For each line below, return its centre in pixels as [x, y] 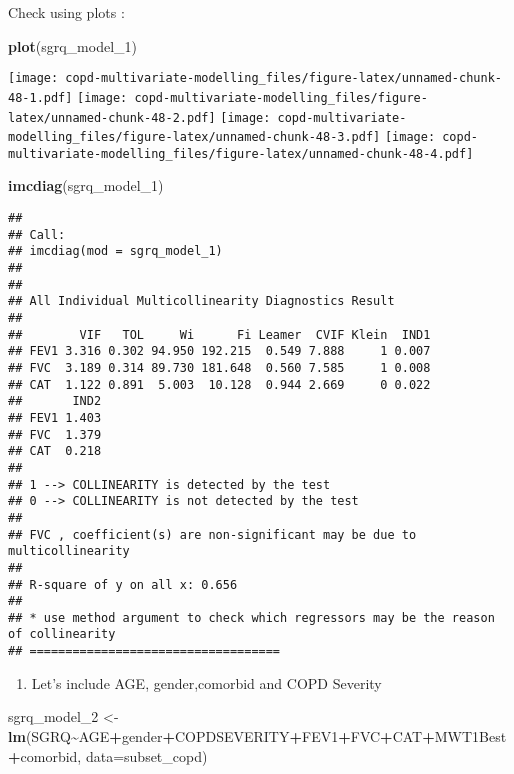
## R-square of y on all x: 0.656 [123, 584]
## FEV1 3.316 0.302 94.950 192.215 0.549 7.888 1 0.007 [219, 351]
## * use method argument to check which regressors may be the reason [251, 617]
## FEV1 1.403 [55, 417]
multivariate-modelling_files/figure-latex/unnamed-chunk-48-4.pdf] [241, 153]
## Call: [37, 234]
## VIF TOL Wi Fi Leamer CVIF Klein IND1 [219, 334]
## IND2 [55, 401]
